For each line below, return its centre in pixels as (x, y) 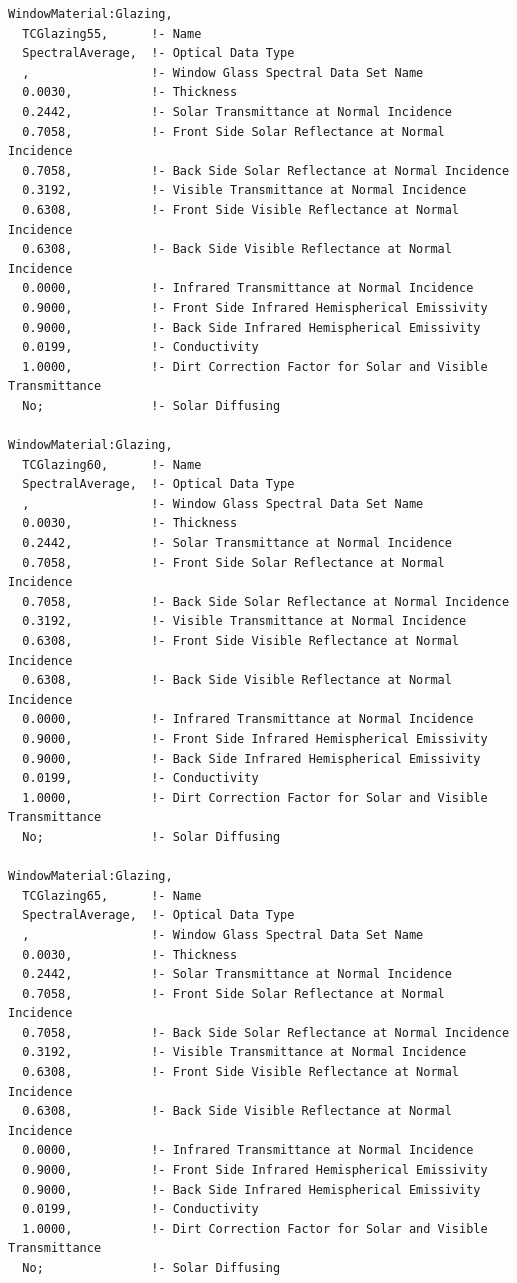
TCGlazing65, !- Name (112, 895)
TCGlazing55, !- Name (112, 33)
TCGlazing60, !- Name (112, 464)
